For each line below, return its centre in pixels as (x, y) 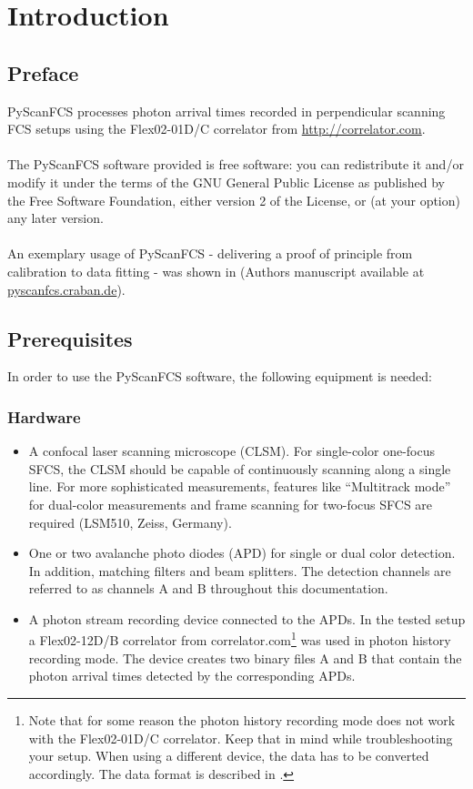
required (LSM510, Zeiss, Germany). (130, 522)
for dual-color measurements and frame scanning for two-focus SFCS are (231, 504)
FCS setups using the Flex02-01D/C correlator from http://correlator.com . (216, 129)
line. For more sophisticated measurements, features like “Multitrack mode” (240, 486)
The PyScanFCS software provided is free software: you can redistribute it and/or (236, 164)
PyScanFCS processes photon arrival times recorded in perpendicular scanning (226, 111)
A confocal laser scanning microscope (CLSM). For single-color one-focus (231, 451)
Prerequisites (70, 338)
